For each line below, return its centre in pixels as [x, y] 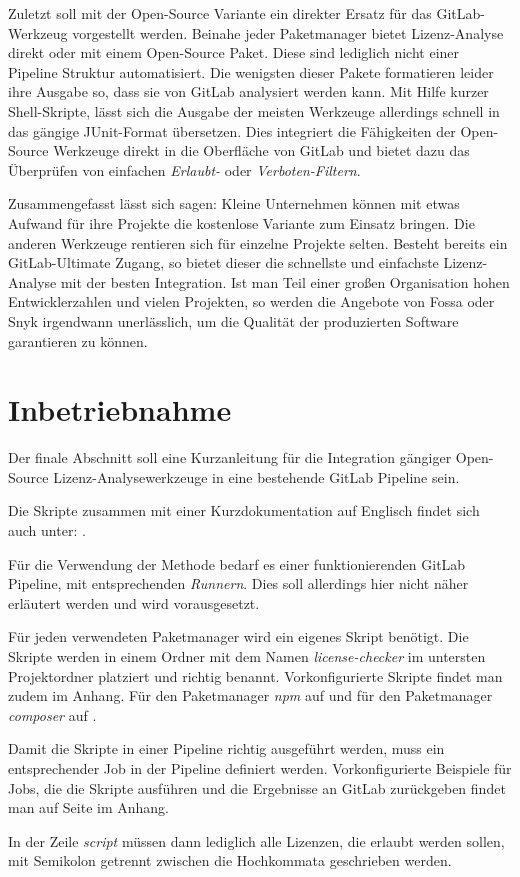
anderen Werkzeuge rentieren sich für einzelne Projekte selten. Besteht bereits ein [258, 242]
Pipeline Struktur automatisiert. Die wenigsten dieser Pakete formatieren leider [251, 71]
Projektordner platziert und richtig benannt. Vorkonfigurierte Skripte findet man [255, 675]
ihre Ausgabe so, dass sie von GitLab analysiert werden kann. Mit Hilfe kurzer [248, 91]
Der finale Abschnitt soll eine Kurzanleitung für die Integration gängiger [230, 457]
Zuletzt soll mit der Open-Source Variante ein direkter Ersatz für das [220, 13]
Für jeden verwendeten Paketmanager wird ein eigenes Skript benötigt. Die [238, 636]
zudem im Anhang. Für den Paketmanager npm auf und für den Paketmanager [250, 695]
